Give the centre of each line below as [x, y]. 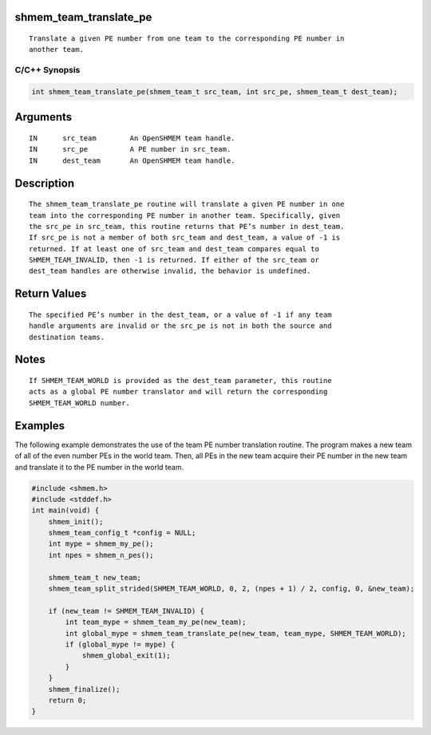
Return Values [51, 294]
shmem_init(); [76, 522]
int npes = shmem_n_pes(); [101, 555]
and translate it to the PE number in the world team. [99, 467]
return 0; [67, 700]
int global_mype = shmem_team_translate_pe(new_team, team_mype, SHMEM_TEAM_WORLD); [235, 633]
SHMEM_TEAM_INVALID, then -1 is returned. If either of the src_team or [174, 260]
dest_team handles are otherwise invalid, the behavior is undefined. [170, 271]
